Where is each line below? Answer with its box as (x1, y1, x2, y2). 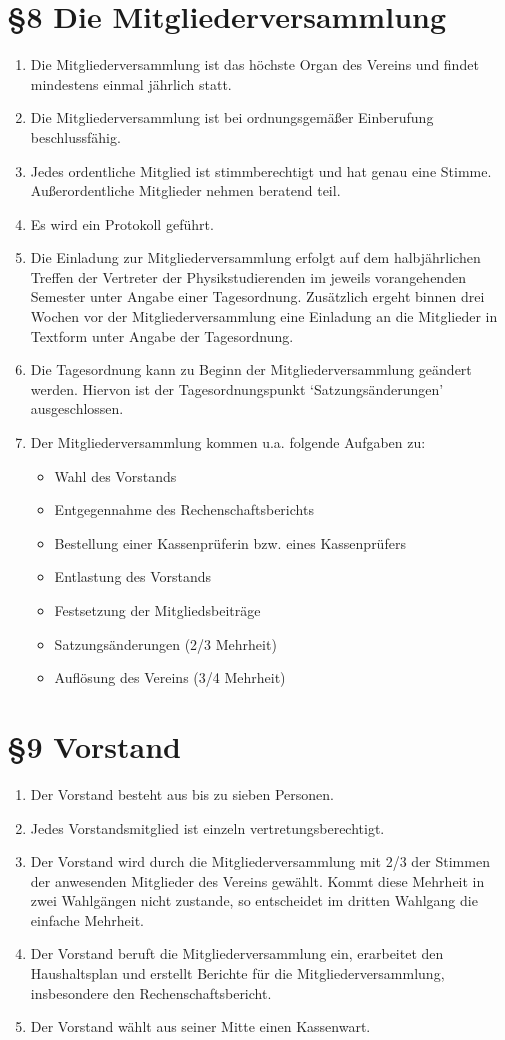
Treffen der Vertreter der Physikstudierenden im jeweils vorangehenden (30, 266, 466, 287)
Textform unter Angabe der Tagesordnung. (30, 325, 294, 346)
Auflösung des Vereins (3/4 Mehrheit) (54, 667, 286, 688)
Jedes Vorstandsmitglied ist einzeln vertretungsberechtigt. (30, 817, 385, 838)
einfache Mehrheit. (30, 909, 145, 930)
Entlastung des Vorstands (54, 566, 212, 587)
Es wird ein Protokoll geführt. (30, 213, 214, 234)
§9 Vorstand (7, 725, 181, 766)
